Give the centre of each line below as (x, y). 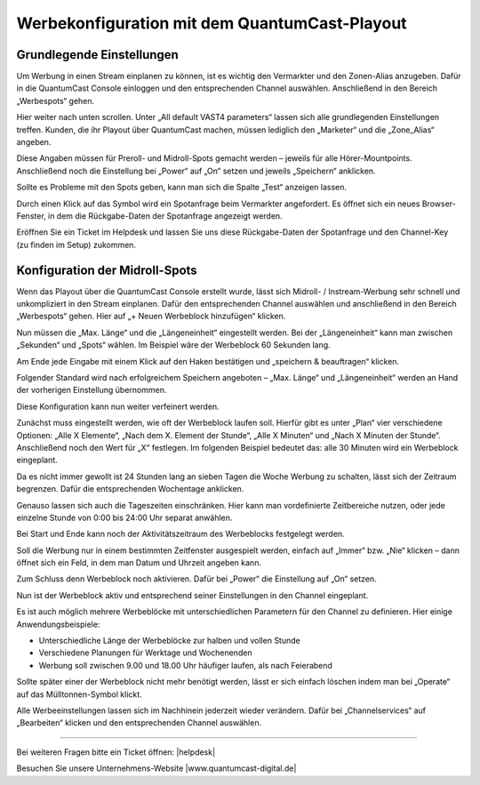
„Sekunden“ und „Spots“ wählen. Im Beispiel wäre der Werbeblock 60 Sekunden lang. (173, 345)
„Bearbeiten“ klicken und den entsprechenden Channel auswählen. (139, 723)
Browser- (439, 204)
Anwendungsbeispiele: (58, 624)
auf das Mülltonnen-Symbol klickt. (79, 694)
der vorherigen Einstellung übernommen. (92, 390)
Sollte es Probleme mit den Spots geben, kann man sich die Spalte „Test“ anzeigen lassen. (181, 188)
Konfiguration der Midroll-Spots (107, 270)
